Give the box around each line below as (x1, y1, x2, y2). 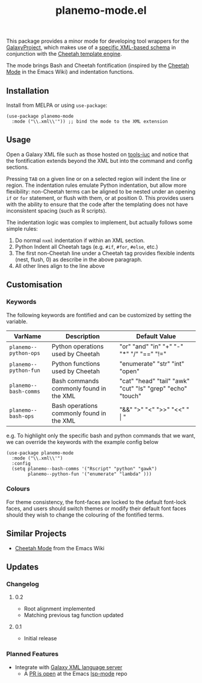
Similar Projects (6, 529, 67, 539)
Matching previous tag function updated (23, 612, 124, 619)
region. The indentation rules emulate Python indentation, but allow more (6, 181, 187, 189)
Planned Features (6, 650, 59, 658)
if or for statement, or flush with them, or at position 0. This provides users (6, 194, 194, 201)
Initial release (23, 635, 57, 642)
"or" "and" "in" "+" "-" (119, 342, 183, 350)
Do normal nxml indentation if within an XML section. (14, 237, 145, 244)
